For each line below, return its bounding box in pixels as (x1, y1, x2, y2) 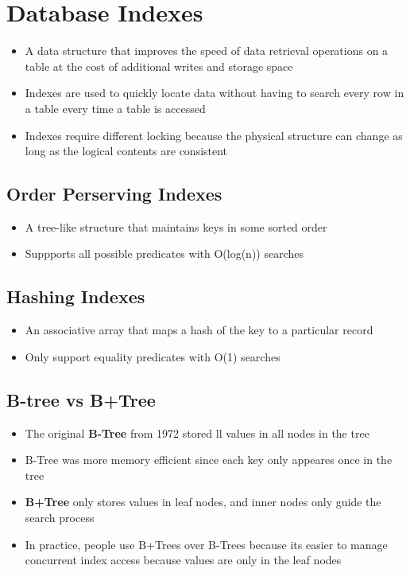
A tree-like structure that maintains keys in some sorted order (25, 218, 327, 235)
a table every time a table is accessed (25, 99, 206, 116)
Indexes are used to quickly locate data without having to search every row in (25, 84, 404, 101)
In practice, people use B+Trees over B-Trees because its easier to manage (25, 536, 388, 552)
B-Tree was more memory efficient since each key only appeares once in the (25, 451, 393, 468)
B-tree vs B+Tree (6, 387, 156, 411)
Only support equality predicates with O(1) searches (25, 348, 280, 364)
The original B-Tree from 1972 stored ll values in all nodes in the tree (25, 424, 369, 441)
